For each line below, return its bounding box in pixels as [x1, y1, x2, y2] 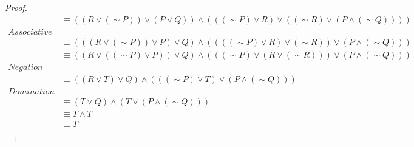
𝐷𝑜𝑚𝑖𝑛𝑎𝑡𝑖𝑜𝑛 [8, 87, 55, 96]
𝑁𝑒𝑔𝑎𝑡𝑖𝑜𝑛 [8, 63, 43, 72]
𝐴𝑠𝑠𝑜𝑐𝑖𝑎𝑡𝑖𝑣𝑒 [8, 27, 52, 36]
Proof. [5, 1, 27, 13]
